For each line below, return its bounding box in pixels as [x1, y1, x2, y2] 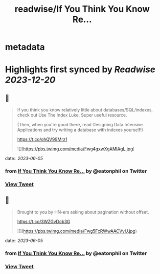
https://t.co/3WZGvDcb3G [17, 219, 70, 224]
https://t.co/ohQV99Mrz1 [17, 137, 68, 142]
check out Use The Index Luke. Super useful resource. [17, 112, 127, 118]
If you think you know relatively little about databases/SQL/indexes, [17, 107, 153, 113]
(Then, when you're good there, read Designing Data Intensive [17, 122, 143, 128]
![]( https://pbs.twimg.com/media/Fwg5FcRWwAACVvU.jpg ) [17, 228, 137, 234]
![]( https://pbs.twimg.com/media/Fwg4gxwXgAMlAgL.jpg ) [17, 146, 135, 152]
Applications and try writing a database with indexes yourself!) [17, 127, 143, 133]
